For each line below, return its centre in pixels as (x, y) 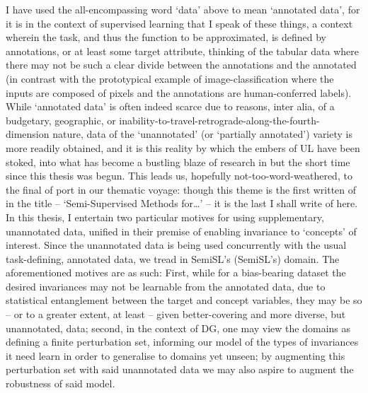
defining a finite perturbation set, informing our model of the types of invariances (182, 342)
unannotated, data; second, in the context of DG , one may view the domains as (178, 328)
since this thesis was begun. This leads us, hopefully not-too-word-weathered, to (179, 176)
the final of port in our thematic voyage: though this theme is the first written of (181, 189)
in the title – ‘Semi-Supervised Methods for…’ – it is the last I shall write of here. (182, 203)
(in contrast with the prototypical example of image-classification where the (170, 78)
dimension (28, 134)
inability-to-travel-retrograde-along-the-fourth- (219, 120)
